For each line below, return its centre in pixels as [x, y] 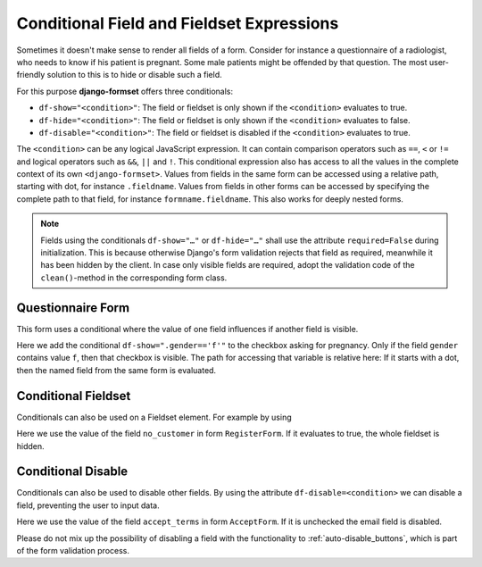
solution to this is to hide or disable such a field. [134, 75]
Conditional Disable [72, 472]
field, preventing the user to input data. [88, 505]
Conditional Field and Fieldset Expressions [178, 23]
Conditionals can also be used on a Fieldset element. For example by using [154, 417]
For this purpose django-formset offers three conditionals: [125, 91]
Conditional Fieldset [74, 396]
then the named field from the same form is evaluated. [116, 370]
